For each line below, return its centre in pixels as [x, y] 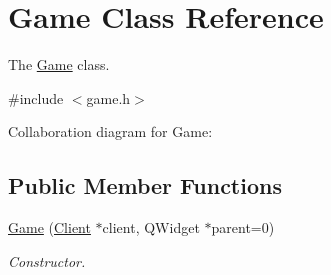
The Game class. [59, 64]
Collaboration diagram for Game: [110, 131]
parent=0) [243, 227]
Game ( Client [49, 227]
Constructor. [47, 260]
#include [36, 97]
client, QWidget [151, 227]
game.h [108, 97]
